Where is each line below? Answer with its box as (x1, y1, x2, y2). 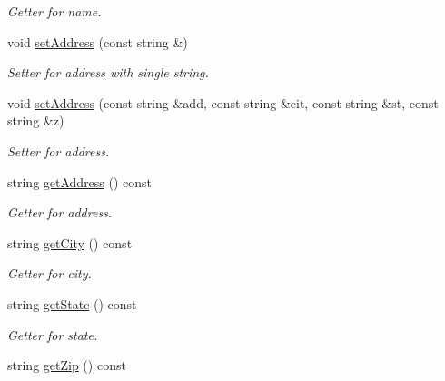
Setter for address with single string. (7, 63, 209, 82)
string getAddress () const (7, 172, 153, 191)
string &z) (7, 111, 64, 130)
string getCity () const (7, 233, 133, 252)
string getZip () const (7, 356, 126, 375)
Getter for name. (7, 2, 102, 20)
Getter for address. (7, 203, 113, 222)
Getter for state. (7, 325, 98, 344)
